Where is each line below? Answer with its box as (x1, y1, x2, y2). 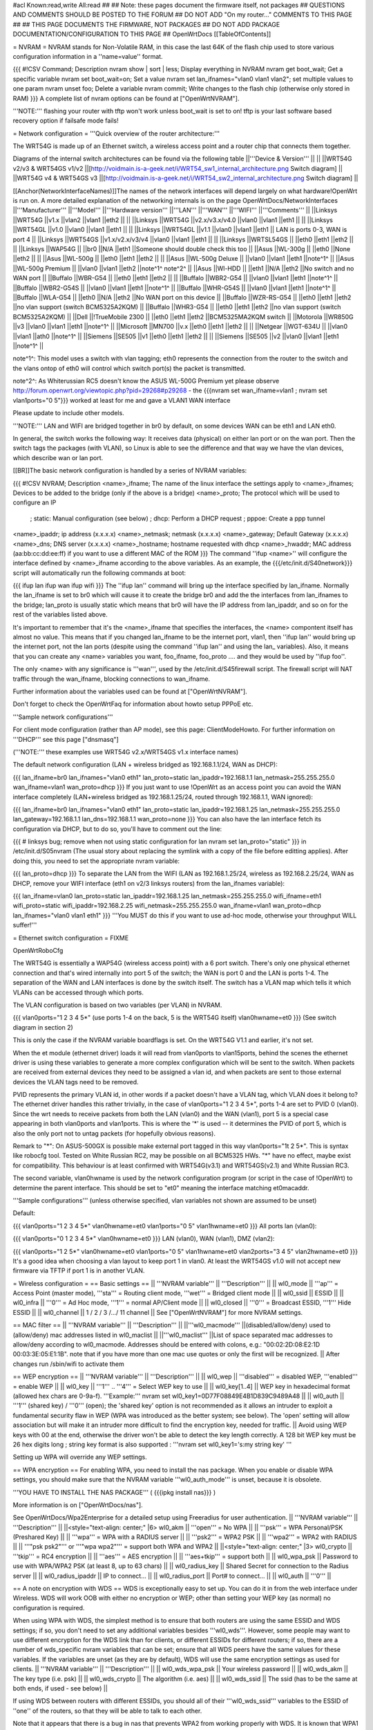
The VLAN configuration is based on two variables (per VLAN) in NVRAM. (12, 1001, 222, 1009)
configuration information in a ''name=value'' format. (12, 52, 163, 60)
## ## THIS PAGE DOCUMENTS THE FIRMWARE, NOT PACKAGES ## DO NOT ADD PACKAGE (12, 20, 280, 28)
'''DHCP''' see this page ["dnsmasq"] (12, 735, 119, 743)
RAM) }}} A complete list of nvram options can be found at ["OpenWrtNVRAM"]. (12, 94, 240, 102)
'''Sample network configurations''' (12, 713, 113, 721)
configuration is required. (12, 1603, 85, 1612)
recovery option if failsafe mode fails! (12, 116, 119, 125)
